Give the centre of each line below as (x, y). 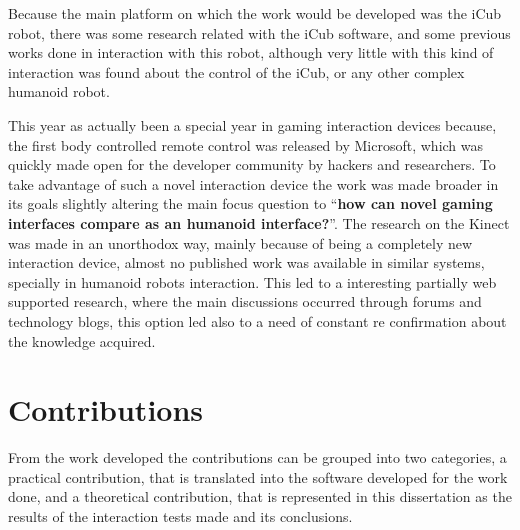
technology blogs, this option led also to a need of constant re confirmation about (257, 320)
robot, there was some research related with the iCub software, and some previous (259, 32)
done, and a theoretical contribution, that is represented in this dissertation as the (260, 496)
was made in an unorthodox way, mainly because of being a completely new (240, 242)
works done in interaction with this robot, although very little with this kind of (251, 52)
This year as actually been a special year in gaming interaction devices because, (252, 124)
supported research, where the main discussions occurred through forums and (245, 301)
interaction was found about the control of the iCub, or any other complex (236, 71)
